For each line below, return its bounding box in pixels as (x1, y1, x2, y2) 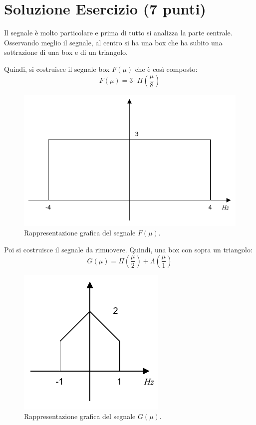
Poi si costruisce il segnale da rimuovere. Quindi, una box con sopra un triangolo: (4, 244, 253, 254)
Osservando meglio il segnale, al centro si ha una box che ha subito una (4, 37, 223, 47)
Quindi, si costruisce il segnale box (4, 63, 110, 74)
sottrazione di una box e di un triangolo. (4, 47, 128, 57)
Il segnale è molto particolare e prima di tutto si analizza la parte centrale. (4, 27, 233, 38)
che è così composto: (135, 63, 198, 74)
